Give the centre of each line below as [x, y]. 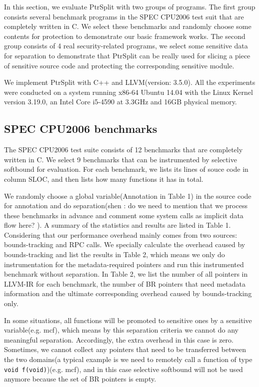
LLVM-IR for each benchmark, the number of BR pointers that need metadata [125, 283]
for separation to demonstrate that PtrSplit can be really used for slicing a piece [127, 55]
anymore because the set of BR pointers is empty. [80, 379]
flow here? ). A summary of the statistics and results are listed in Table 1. [117, 225]
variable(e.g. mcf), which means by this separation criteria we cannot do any [121, 330]
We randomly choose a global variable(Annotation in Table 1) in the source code [128, 195]
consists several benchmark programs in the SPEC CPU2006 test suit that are [124, 16]
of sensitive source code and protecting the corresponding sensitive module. [119, 65]
